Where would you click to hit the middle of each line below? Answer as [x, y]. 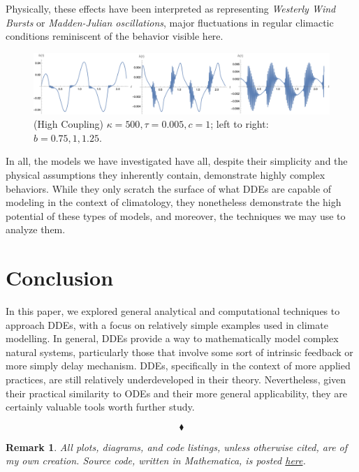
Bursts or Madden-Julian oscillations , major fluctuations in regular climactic [170, 22]
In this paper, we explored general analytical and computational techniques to [173, 311]
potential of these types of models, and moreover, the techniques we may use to [176, 215]
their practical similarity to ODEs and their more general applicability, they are [176, 393]
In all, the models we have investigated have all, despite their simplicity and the [177, 161]
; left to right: [240, 124]
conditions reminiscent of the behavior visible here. [115, 36]
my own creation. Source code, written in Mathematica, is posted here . [156, 460]
